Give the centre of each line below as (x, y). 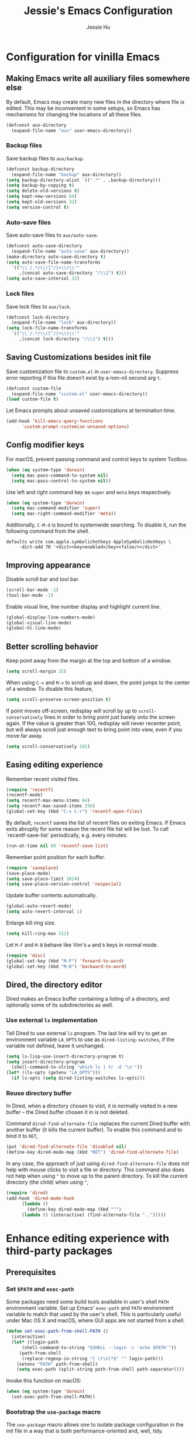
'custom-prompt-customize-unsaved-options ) (75, 427)
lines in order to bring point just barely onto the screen (110, 717)
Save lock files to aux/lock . (39, 306)
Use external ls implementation (52, 1021)
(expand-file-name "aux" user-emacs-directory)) (72, 130)
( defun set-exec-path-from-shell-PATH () (57, 1331)
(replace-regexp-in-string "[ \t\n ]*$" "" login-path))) (92, 1359)
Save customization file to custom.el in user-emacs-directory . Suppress (92, 371)
